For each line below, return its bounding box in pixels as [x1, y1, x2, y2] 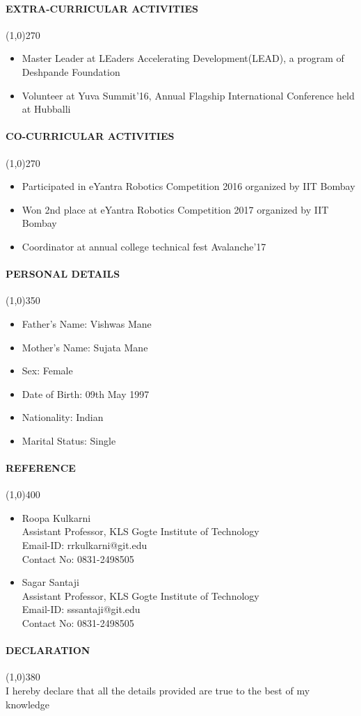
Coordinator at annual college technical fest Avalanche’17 [22, 239, 266, 253]
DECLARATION [6, 643, 90, 658]
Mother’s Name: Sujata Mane [22, 340, 148, 354]
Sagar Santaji [22, 575, 79, 589]
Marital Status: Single [22, 433, 116, 447]
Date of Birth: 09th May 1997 [22, 386, 150, 401]
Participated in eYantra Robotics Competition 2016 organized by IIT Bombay [22, 179, 355, 193]
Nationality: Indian [22, 410, 104, 424]
